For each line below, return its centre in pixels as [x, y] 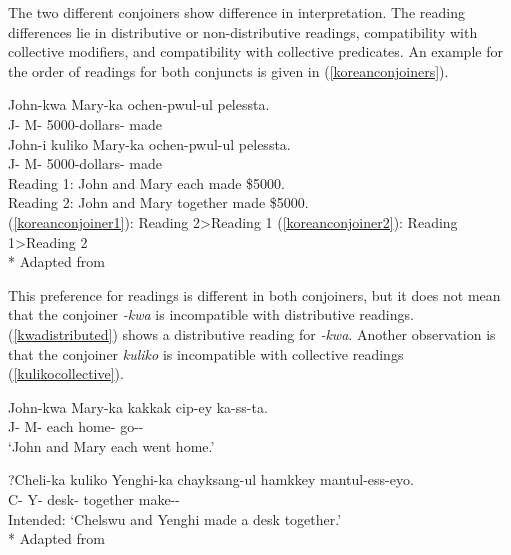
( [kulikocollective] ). [66, 373]
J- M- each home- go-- [76, 426]
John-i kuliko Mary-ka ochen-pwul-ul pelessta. [149, 143]
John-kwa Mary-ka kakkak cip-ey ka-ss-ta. [138, 406]
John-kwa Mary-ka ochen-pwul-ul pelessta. [139, 104]
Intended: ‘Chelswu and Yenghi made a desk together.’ [175, 518]
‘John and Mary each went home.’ [111, 445]
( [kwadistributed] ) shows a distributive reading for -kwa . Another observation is [252, 333]
